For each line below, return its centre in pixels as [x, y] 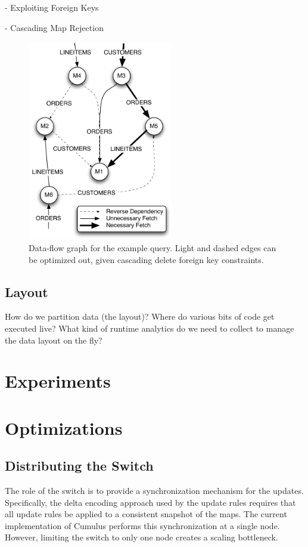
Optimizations [64, 427]
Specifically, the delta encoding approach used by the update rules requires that [150, 502]
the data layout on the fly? [54, 340]
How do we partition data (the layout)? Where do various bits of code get [140, 316]
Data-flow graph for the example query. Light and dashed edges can [153, 247]
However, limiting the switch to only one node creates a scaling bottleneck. [141, 537]
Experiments [58, 381]
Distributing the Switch [79, 466]
